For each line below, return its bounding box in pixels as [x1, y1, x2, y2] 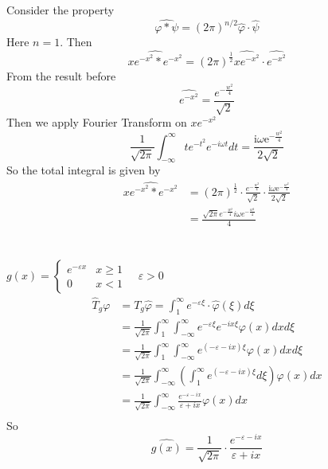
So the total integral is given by [6, 162, 161, 178]
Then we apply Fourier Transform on [6, 114, 187, 131]
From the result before [6, 67, 116, 84]
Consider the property [6, 2, 115, 18]
